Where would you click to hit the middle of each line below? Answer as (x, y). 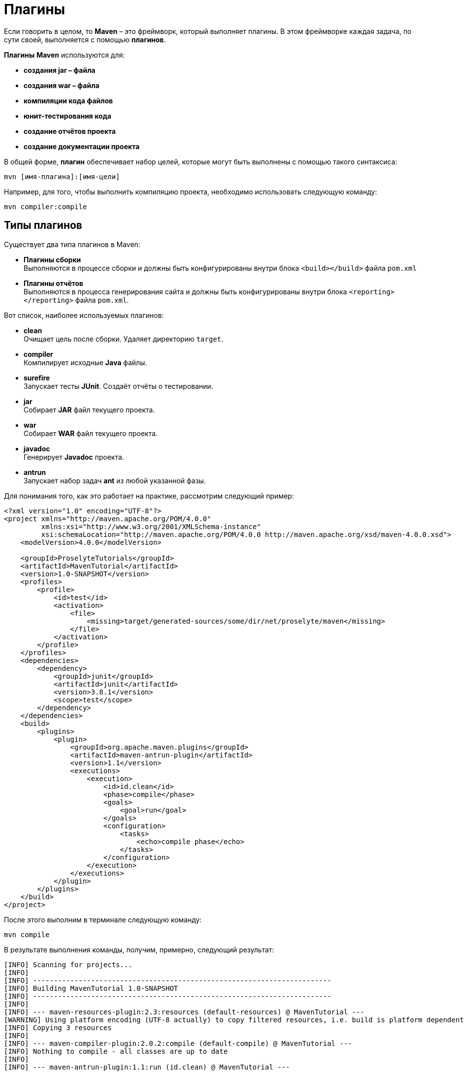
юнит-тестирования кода (68, 116)
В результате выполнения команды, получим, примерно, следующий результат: (139, 949)
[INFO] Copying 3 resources (58, 1027)
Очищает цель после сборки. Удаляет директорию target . (124, 339)
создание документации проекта (82, 146)
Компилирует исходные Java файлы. (86, 362)
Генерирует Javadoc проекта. (74, 457)
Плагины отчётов (54, 283)
